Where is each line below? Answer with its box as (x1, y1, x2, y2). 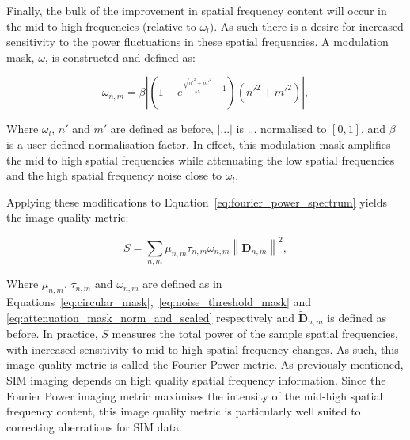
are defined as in (142, 275, 222, 292)
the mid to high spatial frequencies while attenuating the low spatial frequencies (6, 151, 395, 168)
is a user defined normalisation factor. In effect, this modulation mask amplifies (6, 135, 391, 152)
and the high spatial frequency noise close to (6, 167, 222, 184)
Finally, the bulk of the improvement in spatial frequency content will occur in (6, 2, 387, 18)
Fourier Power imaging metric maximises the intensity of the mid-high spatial (6, 387, 383, 404)
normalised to (260, 120, 327, 137)
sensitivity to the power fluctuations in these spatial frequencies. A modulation (6, 33, 389, 50)
